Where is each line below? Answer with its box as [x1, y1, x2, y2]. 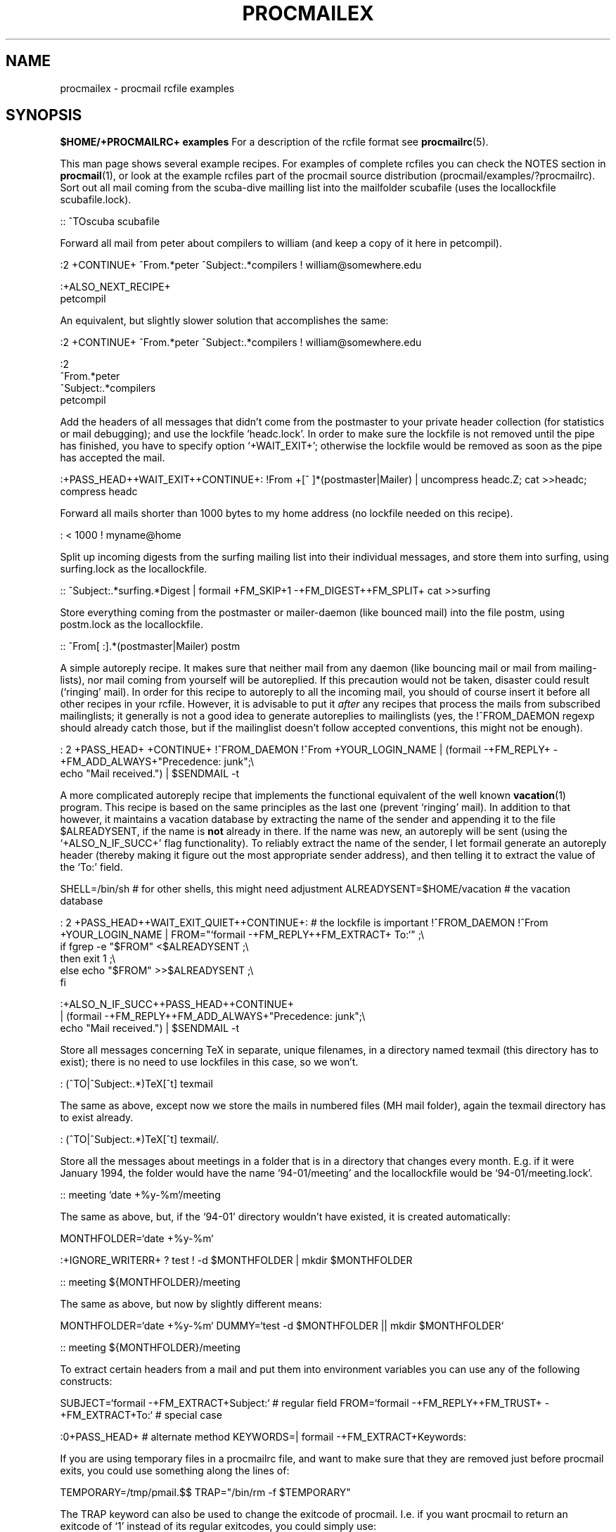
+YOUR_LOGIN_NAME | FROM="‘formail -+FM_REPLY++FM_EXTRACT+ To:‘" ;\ [60, 928, 425, 941]
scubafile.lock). [60, 193, 131, 206]
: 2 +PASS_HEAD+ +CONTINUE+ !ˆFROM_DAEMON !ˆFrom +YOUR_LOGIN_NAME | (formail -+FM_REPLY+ [60, 743, 551, 756]
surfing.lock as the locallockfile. [60, 563, 207, 575]
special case [164, 1409, 222, 1422]
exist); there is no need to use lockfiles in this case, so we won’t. [60, 1056, 359, 1068]
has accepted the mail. [60, 452, 165, 464]
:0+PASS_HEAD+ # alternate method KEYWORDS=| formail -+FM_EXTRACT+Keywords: [60, 1431, 467, 1443]
